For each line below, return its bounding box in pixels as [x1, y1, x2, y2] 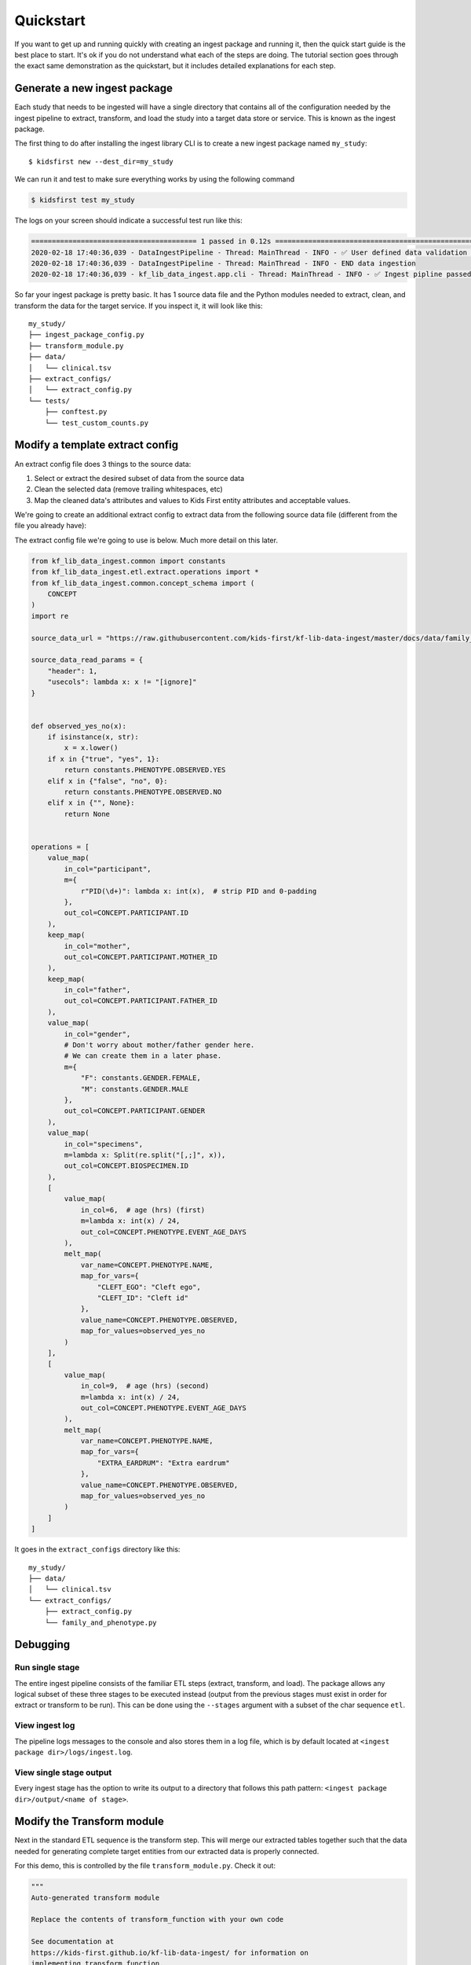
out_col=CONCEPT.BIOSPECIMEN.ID [64, 1162, 188, 1170]
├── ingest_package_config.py [28, 330, 145, 340]
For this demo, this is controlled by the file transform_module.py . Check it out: [14, 1861, 276, 1871]
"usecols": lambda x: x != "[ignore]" [47, 678, 197, 687]
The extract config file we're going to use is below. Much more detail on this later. [14, 535, 279, 545]
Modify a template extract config [14, 439, 179, 452]
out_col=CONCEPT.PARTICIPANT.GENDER [64, 1107, 206, 1115]
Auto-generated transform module [31, 1893, 160, 1902]
